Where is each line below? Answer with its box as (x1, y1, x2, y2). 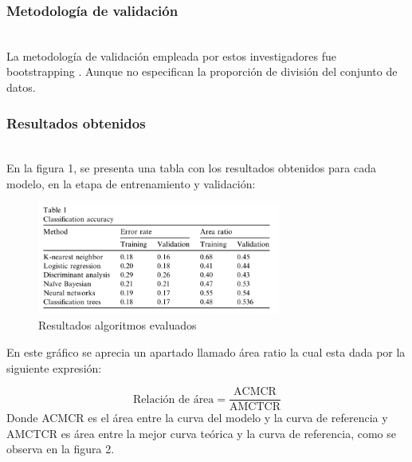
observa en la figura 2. (6, 440, 115, 457)
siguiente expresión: (6, 359, 102, 376)
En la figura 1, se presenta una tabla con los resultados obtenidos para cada (6, 160, 376, 176)
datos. (6, 79, 36, 95)
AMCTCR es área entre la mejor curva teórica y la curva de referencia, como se (6, 424, 397, 441)
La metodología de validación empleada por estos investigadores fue (6, 47, 336, 64)
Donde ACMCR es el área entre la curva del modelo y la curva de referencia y (6, 409, 388, 426)
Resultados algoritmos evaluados (38, 317, 197, 334)
